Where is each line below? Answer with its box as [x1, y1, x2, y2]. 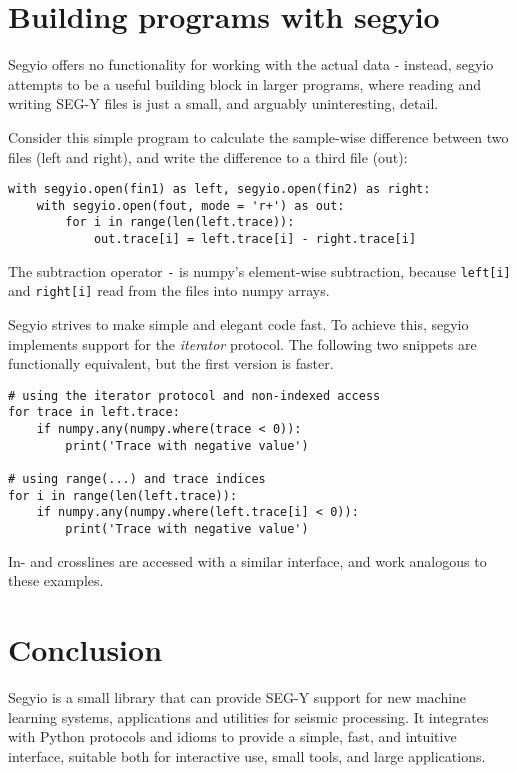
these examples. [8, 570, 104, 591]
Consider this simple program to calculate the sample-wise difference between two [8, 126, 509, 147]
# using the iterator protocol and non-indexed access [8, 388, 381, 403]
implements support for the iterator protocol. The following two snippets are [8, 333, 477, 354]
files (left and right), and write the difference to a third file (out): [8, 146, 408, 167]
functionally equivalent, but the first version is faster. [8, 353, 334, 374]
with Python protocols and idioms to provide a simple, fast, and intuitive [8, 726, 457, 747]
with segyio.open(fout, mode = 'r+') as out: [36, 198, 345, 213]
